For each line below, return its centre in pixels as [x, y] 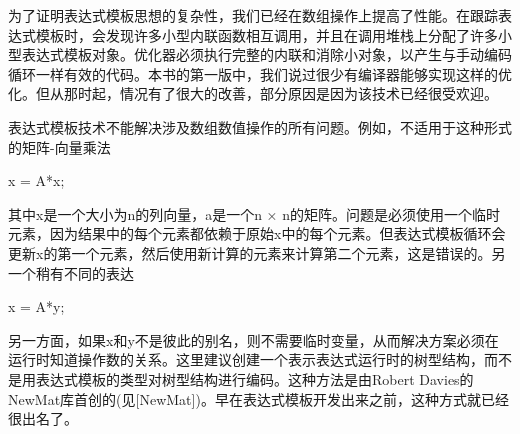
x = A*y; [36, 306]
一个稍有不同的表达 [71, 272]
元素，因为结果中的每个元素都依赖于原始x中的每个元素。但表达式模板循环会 [257, 233]
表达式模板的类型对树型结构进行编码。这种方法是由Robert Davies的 [254, 378]
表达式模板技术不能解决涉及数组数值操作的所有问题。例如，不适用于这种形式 [260, 126]
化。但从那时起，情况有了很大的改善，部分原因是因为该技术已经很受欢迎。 [253, 93]
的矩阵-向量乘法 [59, 146]
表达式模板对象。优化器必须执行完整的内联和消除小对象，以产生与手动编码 [266, 54]
